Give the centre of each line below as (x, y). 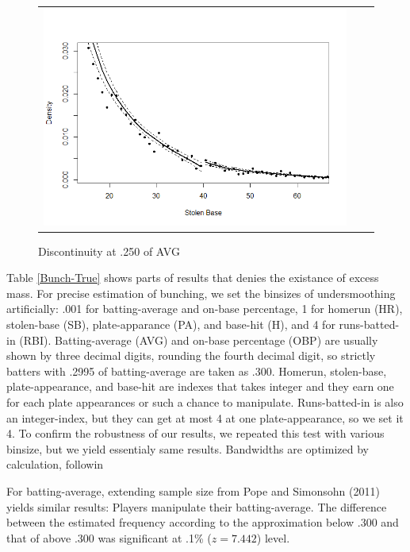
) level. (273, 537)
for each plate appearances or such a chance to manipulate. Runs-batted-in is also (205, 402)
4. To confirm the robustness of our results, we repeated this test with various (195, 433)
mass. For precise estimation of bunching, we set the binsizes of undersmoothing (201, 293)
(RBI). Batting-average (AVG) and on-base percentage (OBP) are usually (199, 340)
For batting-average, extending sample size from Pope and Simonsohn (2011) (193, 491)
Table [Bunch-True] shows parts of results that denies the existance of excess (193, 278)
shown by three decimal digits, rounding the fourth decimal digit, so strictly (191, 355)
